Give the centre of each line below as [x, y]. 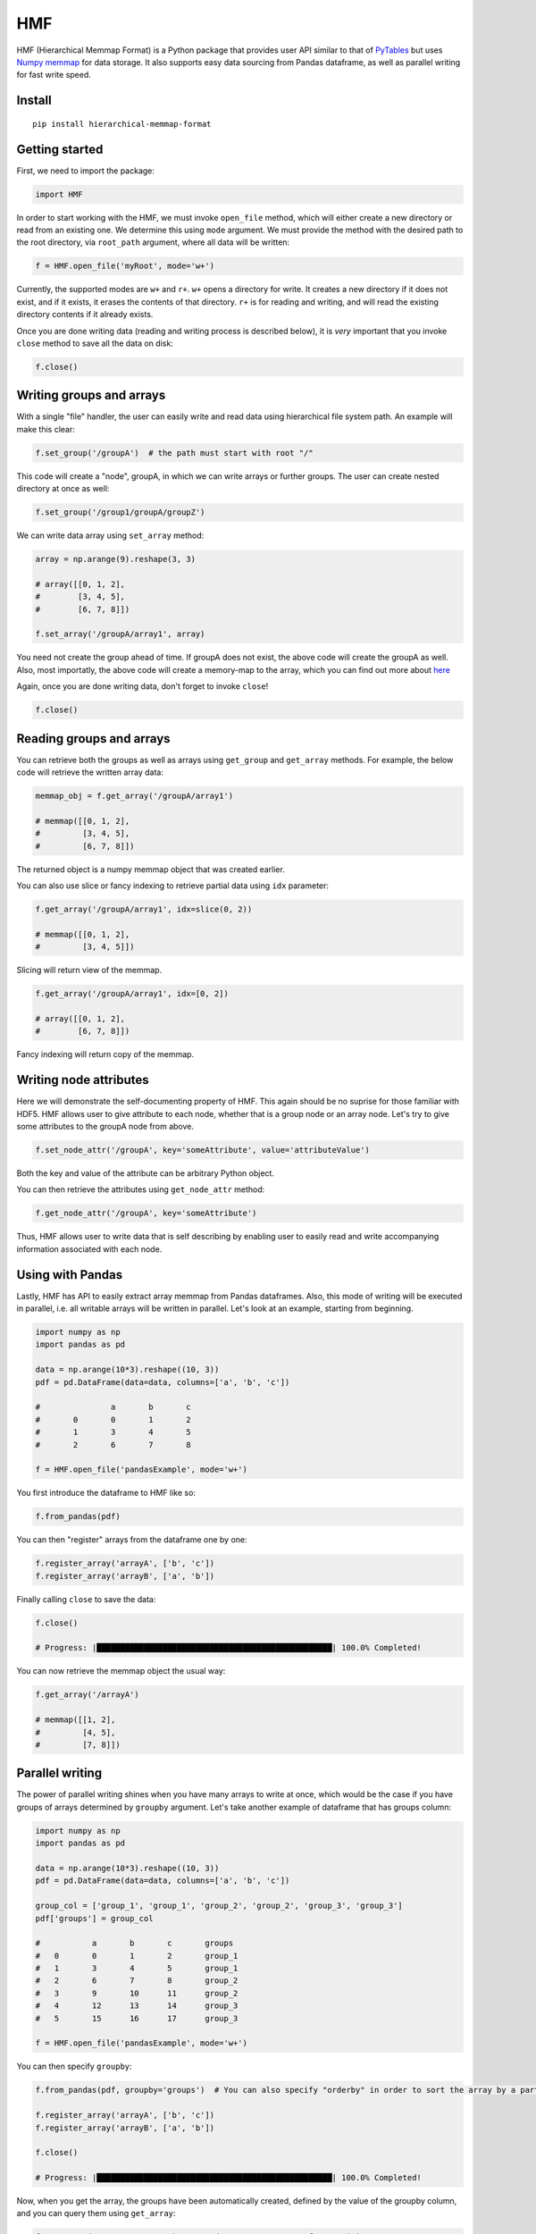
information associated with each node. [89, 1249]
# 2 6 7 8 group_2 [137, 1981]
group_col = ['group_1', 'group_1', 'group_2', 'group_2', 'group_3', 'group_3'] [219, 1906]
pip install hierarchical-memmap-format [122, 124]
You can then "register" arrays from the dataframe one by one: [132, 1540]
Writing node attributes [83, 1080]
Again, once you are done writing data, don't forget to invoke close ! [142, 686]
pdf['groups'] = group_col [94, 1918]
